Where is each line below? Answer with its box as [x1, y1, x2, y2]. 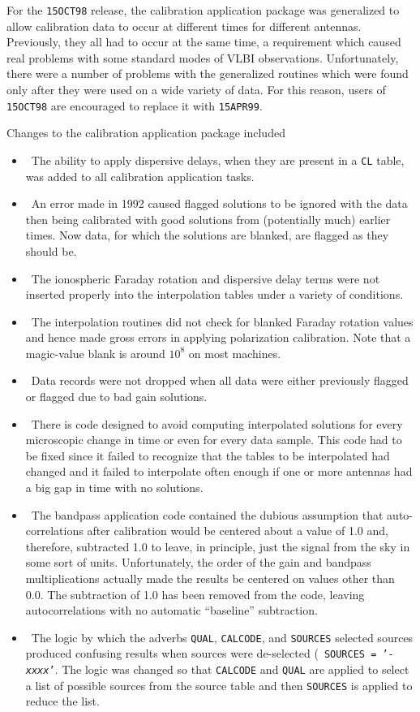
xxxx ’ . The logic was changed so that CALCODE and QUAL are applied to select [25, 661, 409, 678]
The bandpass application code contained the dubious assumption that [31, 506, 384, 523]
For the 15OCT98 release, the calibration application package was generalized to [6, 2, 400, 18]
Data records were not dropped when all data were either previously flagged [31, 372, 409, 389]
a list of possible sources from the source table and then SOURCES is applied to [25, 676, 413, 693]
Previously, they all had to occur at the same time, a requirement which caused [6, 33, 401, 50]
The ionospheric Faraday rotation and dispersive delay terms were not [31, 270, 380, 287]
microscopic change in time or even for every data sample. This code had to [25, 431, 402, 448]
